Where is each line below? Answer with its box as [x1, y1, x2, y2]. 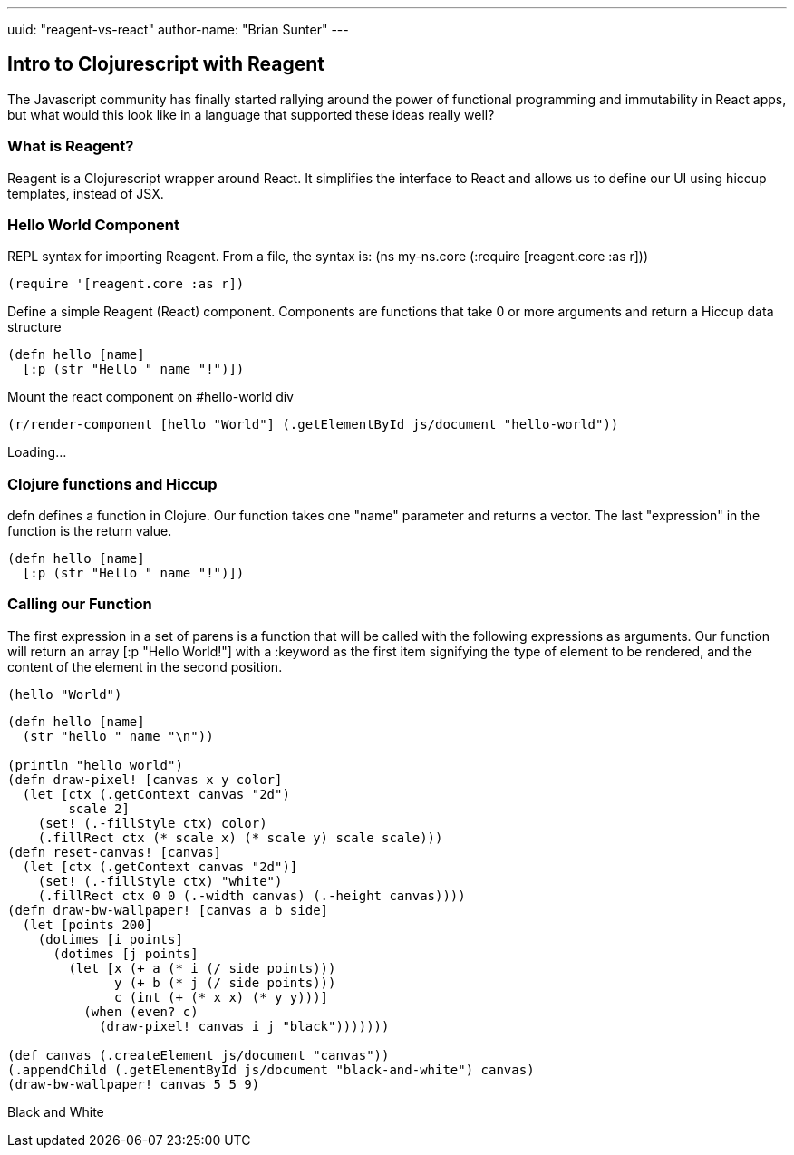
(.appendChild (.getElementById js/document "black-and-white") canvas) [7, 1062, 535, 1077]
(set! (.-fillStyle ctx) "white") [37, 873, 283, 888]
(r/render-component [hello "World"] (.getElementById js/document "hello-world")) [7, 417, 619, 432]
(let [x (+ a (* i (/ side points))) [68, 960, 336, 975]
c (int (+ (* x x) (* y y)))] [114, 989, 329, 1005]
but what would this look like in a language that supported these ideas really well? [7, 106, 495, 122]
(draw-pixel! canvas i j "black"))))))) [99, 1018, 390, 1034]
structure [7, 319, 62, 335]
